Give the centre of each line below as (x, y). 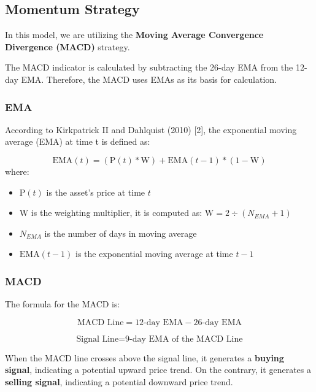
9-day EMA (147, 339)
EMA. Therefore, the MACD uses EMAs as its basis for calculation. (149, 79)
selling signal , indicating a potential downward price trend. (119, 381)
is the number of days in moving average (121, 233)
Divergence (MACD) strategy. (67, 46)
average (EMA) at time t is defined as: (78, 141)
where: (17, 171)
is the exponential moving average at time (154, 254)
